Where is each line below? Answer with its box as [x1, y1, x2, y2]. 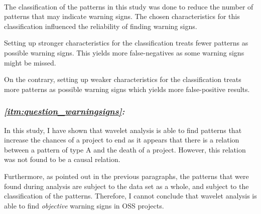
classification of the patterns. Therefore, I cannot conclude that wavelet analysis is [4, 190, 257, 201]
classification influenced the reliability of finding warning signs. [4, 20, 197, 31]
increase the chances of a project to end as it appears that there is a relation [4, 134, 239, 145]
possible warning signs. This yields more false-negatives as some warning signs [4, 47, 244, 57]
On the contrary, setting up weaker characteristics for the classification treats [4, 74, 241, 84]
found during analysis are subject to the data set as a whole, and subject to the [4, 180, 249, 191]
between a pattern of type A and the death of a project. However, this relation [4, 144, 246, 154]
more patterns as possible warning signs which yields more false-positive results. [4, 83, 250, 94]
